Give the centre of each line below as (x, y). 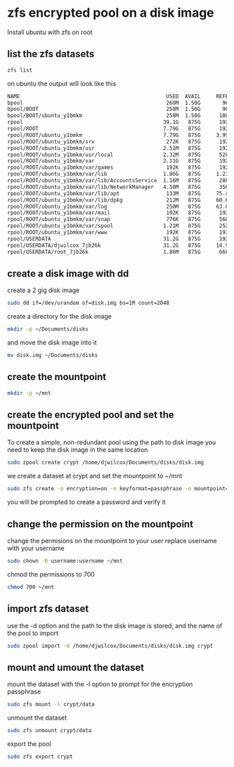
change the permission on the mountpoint (100, 524)
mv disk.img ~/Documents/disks (53, 356)
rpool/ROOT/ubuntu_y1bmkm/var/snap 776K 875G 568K (119, 220)
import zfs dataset (48, 609)
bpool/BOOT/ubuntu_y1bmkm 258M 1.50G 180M (119, 116)
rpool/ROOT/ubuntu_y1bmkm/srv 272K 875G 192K (119, 142)
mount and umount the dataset (76, 667)
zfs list (20, 70)
